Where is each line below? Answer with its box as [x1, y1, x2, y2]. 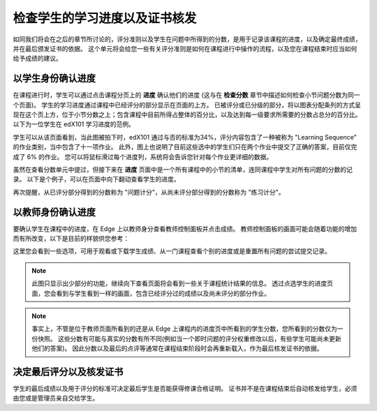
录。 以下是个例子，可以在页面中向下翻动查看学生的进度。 [13, 175, 180, 184]
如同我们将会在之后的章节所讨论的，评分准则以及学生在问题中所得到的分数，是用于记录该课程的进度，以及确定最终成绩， [13, 35, 362, 43]
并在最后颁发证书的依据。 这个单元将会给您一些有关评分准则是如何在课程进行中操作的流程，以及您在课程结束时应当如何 [13, 44, 357, 52]
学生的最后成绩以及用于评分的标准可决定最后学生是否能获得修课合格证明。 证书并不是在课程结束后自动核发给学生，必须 [13, 384, 357, 393]
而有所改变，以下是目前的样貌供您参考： [13, 234, 129, 243]
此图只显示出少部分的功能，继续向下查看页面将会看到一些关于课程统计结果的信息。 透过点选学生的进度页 [31, 279, 333, 287]
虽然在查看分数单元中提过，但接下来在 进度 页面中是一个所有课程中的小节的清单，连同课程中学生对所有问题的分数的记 [13, 165, 353, 174]
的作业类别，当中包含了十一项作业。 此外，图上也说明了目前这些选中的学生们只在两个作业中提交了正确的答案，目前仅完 [13, 143, 357, 151]
